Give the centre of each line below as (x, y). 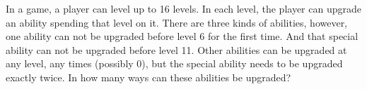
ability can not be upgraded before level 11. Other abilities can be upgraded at (176, 49)
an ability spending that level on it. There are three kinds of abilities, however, (177, 22)
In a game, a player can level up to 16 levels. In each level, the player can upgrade (183, 8)
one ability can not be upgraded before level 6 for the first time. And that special (182, 36)
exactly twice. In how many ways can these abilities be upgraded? (148, 77)
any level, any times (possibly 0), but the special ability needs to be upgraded (174, 63)
